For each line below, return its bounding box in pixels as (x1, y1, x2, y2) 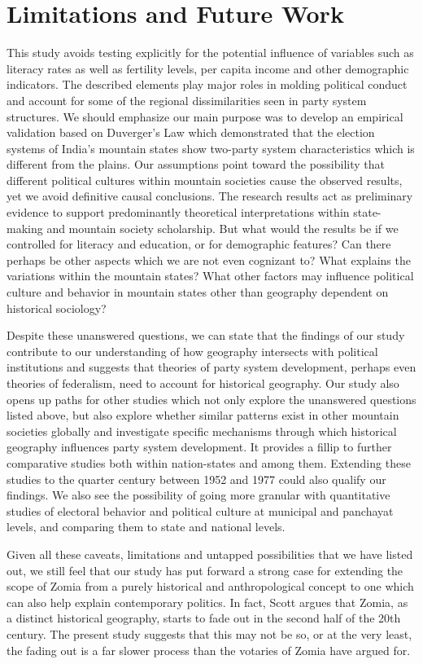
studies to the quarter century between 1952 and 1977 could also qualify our (7, 470, 386, 487)
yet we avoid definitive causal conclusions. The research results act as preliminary (7, 187, 413, 204)
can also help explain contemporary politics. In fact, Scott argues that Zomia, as (7, 593, 408, 610)
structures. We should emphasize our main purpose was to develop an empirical (7, 108, 403, 125)
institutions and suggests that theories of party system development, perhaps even (7, 358, 416, 376)
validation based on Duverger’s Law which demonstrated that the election (7, 124, 375, 141)
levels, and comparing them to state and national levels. (7, 518, 286, 535)
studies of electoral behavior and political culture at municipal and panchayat (7, 502, 394, 519)
